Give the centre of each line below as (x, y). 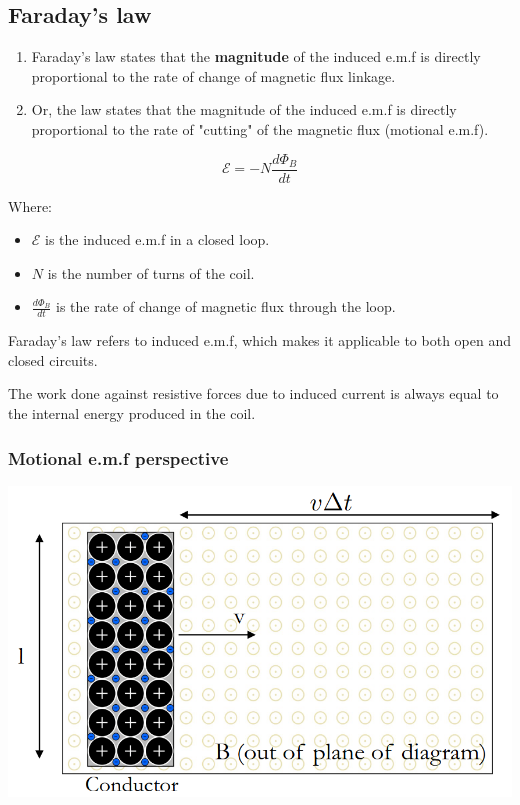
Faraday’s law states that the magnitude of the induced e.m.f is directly (256, 56)
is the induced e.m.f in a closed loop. (157, 239)
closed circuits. (53, 359)
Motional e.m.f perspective (118, 457)
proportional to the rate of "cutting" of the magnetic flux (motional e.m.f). (260, 128)
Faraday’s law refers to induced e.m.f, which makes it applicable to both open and (260, 340)
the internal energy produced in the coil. (132, 413)
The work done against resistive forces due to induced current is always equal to (253, 393)
